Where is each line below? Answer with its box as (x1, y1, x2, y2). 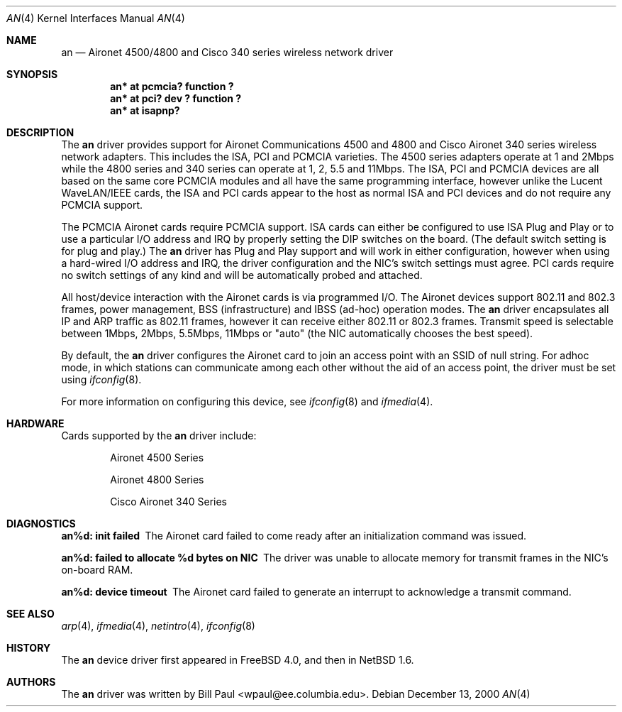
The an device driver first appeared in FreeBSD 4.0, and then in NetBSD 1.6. (61, 654, 414, 666)
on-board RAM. (61, 564, 133, 576)
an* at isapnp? (110, 104, 180, 116)
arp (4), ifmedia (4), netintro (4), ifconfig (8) (61, 620, 255, 632)
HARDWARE (6, 417, 65, 429)
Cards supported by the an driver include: (61, 429, 257, 442)
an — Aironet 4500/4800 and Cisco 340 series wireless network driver (61, 46, 394, 58)
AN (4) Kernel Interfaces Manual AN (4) (6, 12, 185, 24)
